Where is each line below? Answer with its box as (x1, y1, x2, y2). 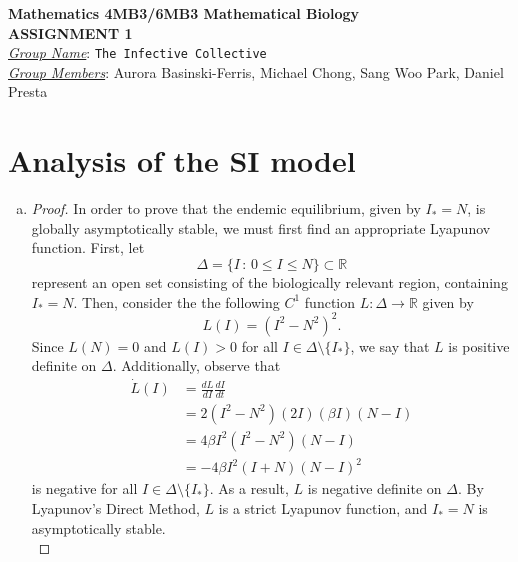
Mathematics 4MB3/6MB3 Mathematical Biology (8, 3, 360, 23)
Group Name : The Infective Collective (8, 42, 267, 63)
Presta (8, 81, 48, 102)
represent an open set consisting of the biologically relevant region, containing (31, 271, 508, 292)
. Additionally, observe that (112, 355, 281, 376)
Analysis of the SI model (8, 140, 356, 181)
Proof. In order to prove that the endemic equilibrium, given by (31, 198, 421, 219)
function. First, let (31, 237, 145, 258)
